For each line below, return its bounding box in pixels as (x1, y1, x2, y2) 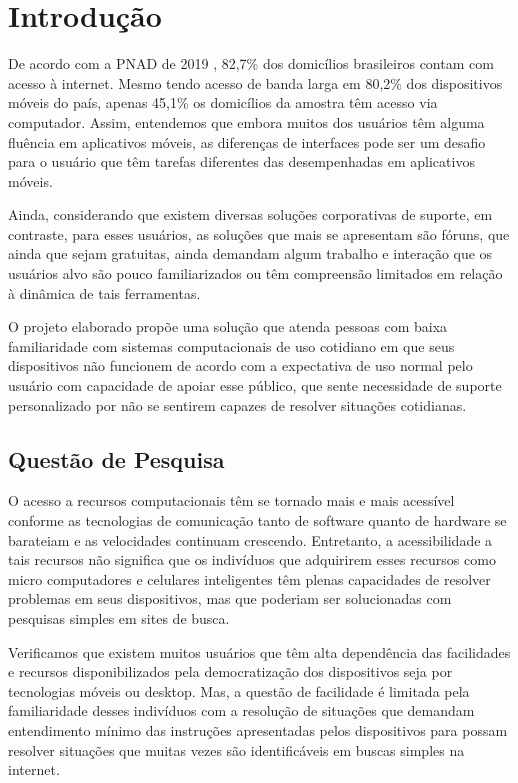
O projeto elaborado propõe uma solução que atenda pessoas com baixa (8, 316, 448, 337)
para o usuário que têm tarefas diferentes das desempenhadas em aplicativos (8, 151, 475, 172)
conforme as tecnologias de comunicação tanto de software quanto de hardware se (8, 510, 507, 531)
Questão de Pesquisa (8, 443, 225, 474)
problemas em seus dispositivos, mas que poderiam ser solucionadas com (8, 588, 452, 609)
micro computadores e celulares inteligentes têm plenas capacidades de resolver (8, 568, 491, 589)
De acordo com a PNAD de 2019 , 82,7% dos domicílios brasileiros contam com (8, 53, 494, 74)
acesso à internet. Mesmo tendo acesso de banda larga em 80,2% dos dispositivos (8, 72, 503, 93)
